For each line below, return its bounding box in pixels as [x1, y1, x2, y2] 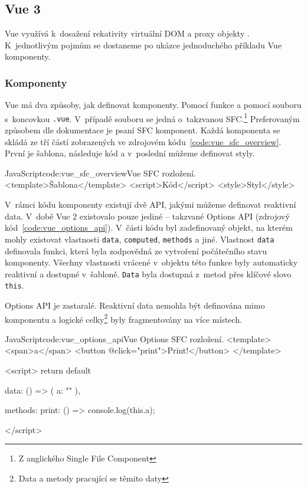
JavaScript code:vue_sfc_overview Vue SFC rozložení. [5, 166, 196, 179]
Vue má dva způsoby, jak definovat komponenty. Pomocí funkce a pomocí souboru [5, 99, 302, 111]
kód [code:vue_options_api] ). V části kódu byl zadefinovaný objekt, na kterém [5, 221, 293, 234]
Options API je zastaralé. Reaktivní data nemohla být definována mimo [5, 299, 265, 312]
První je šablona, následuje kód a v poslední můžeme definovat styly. [5, 147, 255, 159]
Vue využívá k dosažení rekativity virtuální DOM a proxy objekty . [5, 27, 250, 40]
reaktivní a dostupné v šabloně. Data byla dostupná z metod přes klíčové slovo [5, 267, 292, 280]
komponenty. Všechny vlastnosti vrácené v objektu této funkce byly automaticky [5, 256, 298, 268]
